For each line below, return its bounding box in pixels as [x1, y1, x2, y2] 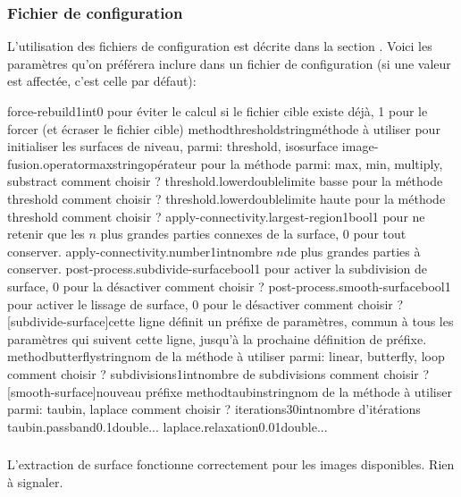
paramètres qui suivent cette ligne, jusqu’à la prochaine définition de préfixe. [7, 329, 427, 348]
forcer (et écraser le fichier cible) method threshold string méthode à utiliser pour [7, 119, 440, 138]
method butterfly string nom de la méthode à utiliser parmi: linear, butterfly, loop [7, 347, 445, 366]
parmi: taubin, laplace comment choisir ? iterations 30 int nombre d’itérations [7, 400, 421, 418]
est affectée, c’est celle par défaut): [7, 72, 197, 90]
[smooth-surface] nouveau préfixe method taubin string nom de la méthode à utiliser [7, 382, 452, 400]
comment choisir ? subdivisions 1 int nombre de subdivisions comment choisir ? [7, 364, 430, 383]
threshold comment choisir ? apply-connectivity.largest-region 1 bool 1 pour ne [7, 206, 425, 225]
